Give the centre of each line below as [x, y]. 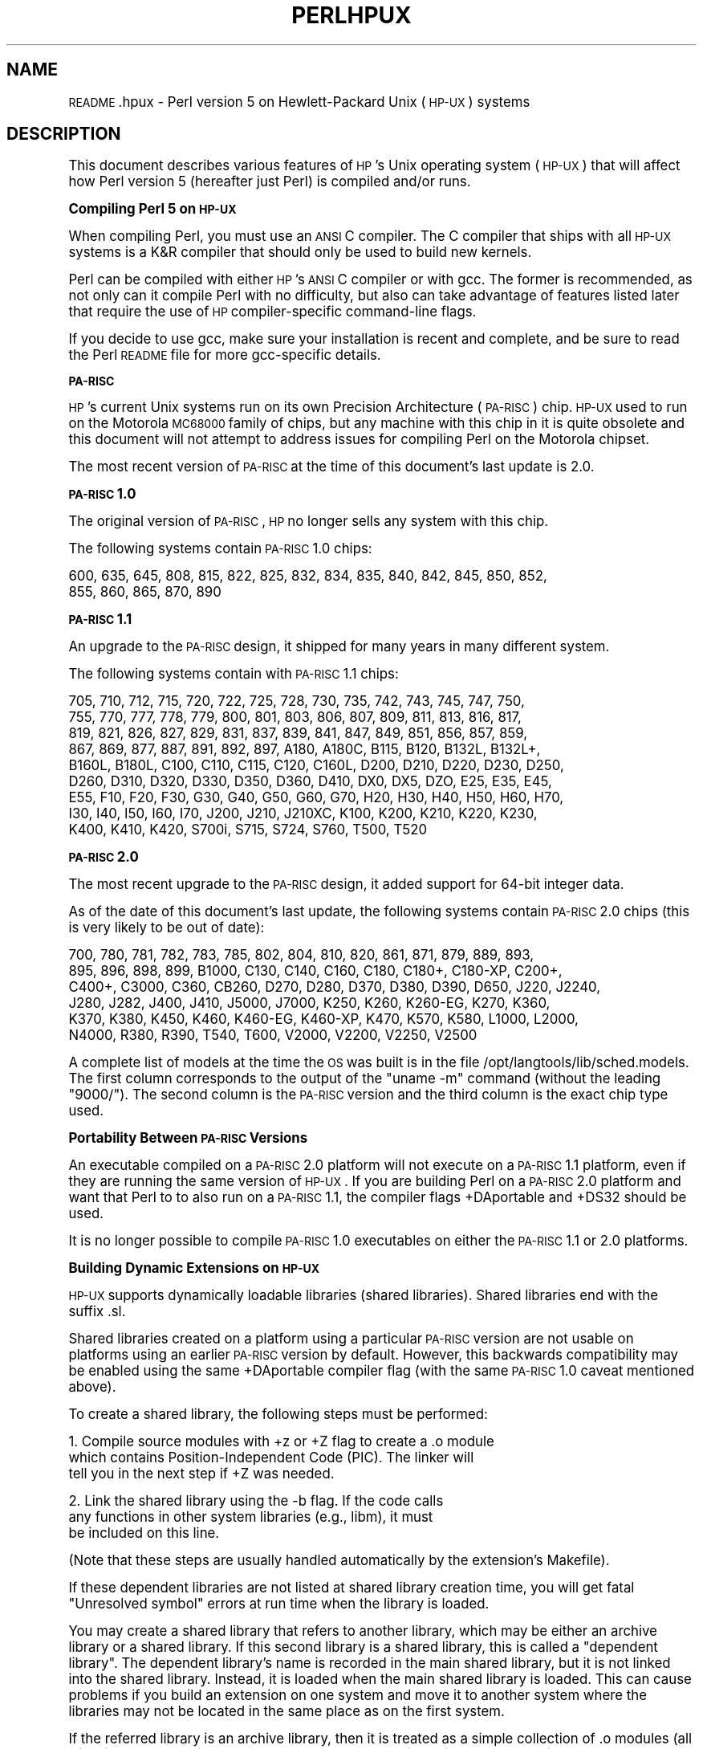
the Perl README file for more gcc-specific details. [225, 355]
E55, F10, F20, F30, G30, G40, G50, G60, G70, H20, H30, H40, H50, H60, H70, [316, 798]
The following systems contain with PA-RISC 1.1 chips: [234, 674]
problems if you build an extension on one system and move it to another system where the [358, 1696]
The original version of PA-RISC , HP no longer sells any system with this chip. [309, 522]
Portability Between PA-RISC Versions [188, 1138]
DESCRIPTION [64, 134]
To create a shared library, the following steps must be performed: [278, 1415]
